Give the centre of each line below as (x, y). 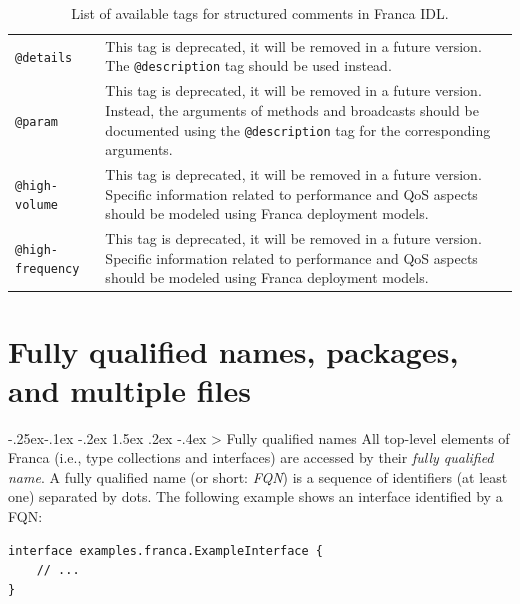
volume (36, 205)
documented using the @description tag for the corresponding (298, 129)
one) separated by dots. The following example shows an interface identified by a (255, 496)
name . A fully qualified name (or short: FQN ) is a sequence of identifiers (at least (258, 476)
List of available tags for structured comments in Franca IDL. (260, 13)
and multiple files (129, 389)
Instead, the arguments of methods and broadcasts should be (292, 109)
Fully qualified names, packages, (233, 350)
